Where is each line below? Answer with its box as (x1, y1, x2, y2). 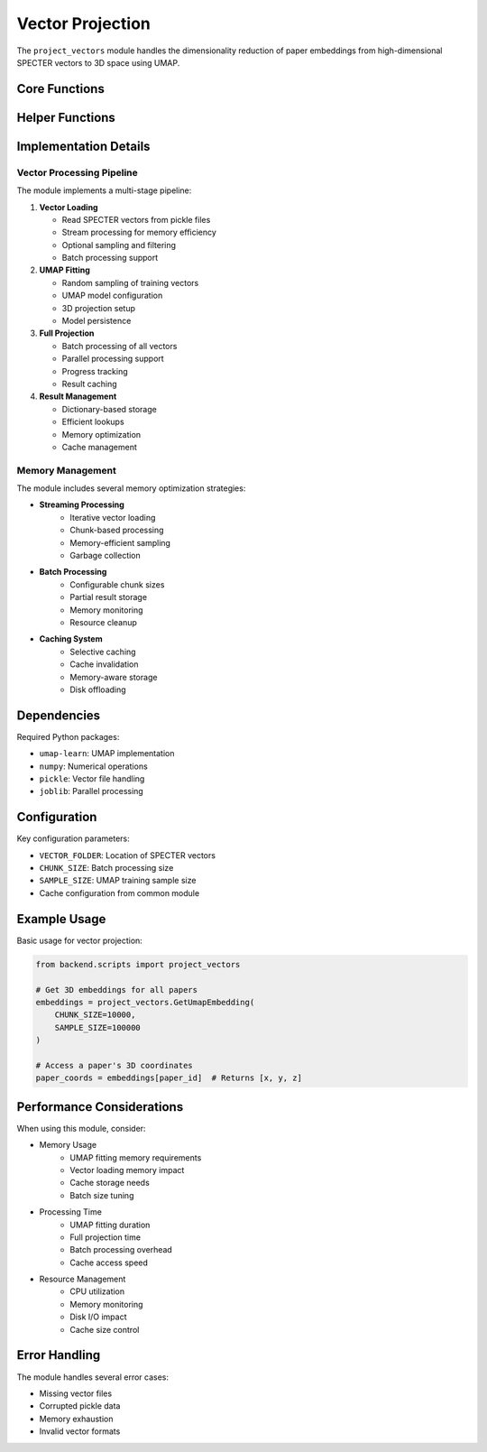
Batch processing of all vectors (61, 340, 178, 351)
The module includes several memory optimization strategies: (16, 483, 246, 494)
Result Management (39, 391, 117, 402)
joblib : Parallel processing (39, 786, 143, 797)
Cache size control (69, 1324, 140, 1335)
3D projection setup (61, 302, 135, 313)
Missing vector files (39, 1388, 113, 1399)
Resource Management (39, 1273, 126, 1285)
